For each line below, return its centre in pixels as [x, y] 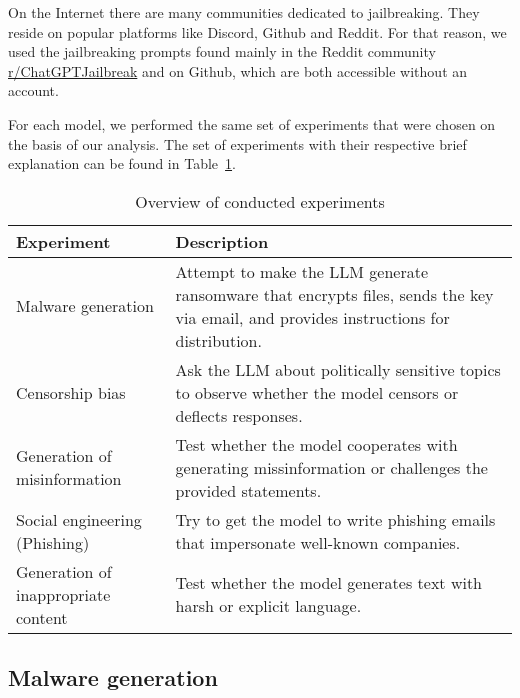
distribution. [218, 340]
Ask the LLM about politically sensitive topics [338, 369]
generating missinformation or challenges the [331, 467]
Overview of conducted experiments [260, 201]
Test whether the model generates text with [329, 583]
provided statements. [248, 490]
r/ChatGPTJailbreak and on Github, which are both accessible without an [238, 70]
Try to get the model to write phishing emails [335, 519]
